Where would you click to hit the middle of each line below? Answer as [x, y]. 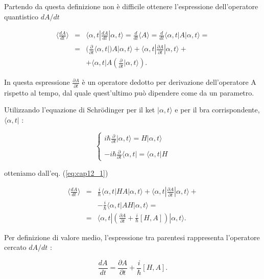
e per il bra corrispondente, [217, 110]
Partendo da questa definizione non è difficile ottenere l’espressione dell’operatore [131, 6]
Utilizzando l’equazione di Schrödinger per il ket [80, 110]
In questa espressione [37, 82]
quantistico [21, 16]
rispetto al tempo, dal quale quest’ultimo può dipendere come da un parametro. [129, 92]
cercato [15, 247]
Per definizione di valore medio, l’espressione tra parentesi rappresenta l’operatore [132, 237]
